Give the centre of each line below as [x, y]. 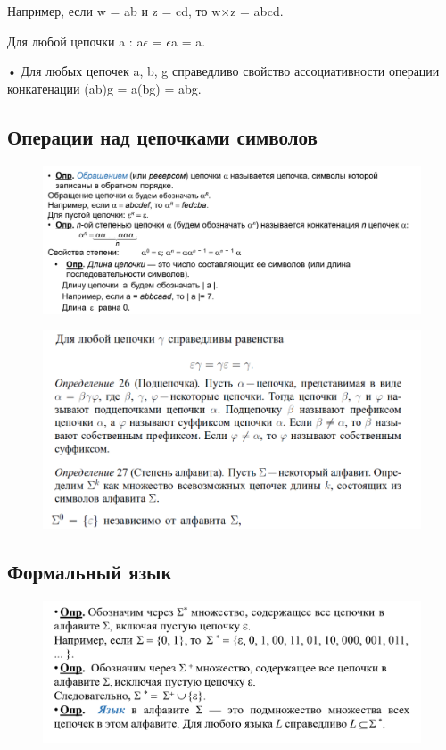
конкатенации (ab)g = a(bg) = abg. [104, 88]
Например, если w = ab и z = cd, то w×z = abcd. [145, 11]
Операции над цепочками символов [162, 136]
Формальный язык [90, 571]
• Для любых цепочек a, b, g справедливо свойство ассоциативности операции [223, 71]
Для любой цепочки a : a [75, 41]
